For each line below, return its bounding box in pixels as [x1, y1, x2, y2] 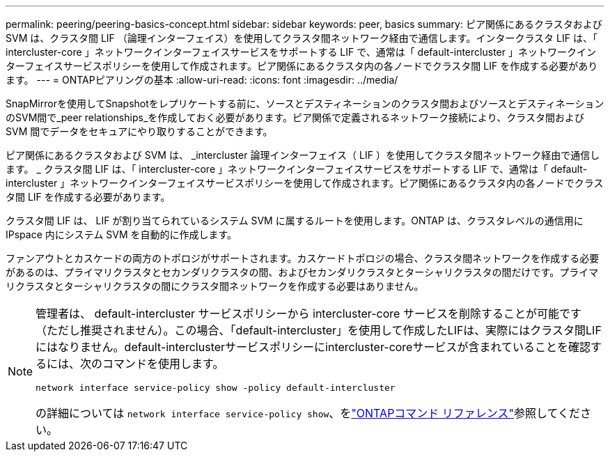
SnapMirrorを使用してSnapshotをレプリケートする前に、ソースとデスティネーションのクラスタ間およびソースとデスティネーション [6, 98, 604, 109]
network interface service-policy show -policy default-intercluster [36, 382, 396, 393]
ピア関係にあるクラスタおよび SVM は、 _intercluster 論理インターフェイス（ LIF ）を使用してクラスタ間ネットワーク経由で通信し [6, 149, 600, 161]
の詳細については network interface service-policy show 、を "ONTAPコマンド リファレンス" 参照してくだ [36, 406, 581, 420]
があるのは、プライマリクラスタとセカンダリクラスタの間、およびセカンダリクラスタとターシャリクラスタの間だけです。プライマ [6, 266, 599, 278]
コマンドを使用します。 [102, 357, 224, 371]
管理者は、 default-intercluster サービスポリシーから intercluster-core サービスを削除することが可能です [36, 307, 581, 320]
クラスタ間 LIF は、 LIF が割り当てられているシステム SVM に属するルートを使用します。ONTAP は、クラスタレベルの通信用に [6, 215, 584, 226]
